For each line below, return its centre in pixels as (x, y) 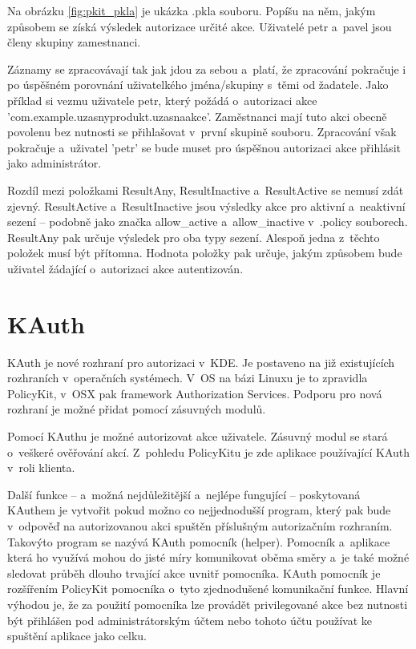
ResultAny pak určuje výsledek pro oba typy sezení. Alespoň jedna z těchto (194, 237)
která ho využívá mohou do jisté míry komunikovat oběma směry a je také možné (208, 557)
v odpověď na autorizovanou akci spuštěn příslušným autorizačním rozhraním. (200, 525)
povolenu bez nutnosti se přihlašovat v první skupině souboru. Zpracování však (202, 132)
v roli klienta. (41, 468)
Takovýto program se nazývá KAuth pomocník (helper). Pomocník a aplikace (199, 541)
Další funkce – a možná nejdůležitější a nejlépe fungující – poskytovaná (184, 494)
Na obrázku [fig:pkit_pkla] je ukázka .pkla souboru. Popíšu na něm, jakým (192, 10)
